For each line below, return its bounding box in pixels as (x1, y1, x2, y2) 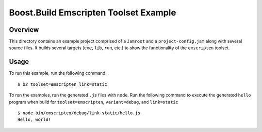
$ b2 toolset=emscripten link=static (17, 81, 108, 87)
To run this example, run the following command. (9, 70, 107, 76)
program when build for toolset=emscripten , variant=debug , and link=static (9, 99, 179, 105)
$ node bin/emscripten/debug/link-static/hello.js (17, 110, 141, 116)
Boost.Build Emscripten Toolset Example (9, 7, 177, 18)
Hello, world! (17, 117, 51, 122)
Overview (9, 26, 39, 34)
